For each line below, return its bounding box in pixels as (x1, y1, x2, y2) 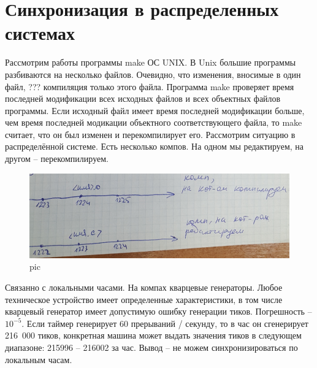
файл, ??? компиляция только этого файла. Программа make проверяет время (5, 80, 294, 93)
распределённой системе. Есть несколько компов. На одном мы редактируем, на (5, 140, 304, 153)
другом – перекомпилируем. (5, 152, 109, 165)
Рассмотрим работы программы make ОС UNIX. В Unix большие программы (5, 56, 296, 69)
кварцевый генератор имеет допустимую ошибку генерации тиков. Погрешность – (5, 305, 312, 318)
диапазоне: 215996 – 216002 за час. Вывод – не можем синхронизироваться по (5, 340, 298, 353)
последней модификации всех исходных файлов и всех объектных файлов (5, 92, 281, 105)
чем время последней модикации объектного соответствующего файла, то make (5, 116, 302, 129)
